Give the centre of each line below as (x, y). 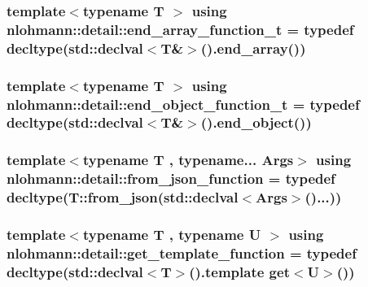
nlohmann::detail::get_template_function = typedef (182, 252)
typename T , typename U (172, 234)
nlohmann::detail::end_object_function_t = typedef (183, 104)
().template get (239, 271)
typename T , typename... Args (188, 160)
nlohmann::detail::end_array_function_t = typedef (180, 29)
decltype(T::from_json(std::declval (123, 197)
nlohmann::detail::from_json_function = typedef (171, 178)
